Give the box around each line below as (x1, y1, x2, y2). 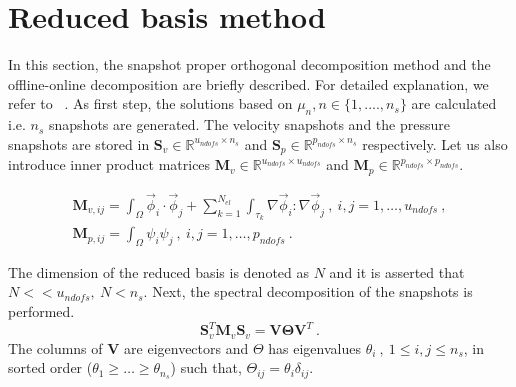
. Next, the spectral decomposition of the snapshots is (143, 281, 473, 302)
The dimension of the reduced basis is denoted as (8, 261, 310, 282)
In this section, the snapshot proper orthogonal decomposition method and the (8, 54, 491, 75)
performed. (8, 301, 75, 322)
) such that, (170, 357, 242, 378)
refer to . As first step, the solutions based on (8, 93, 293, 114)
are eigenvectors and (124, 337, 249, 358)
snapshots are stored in (8, 133, 150, 154)
